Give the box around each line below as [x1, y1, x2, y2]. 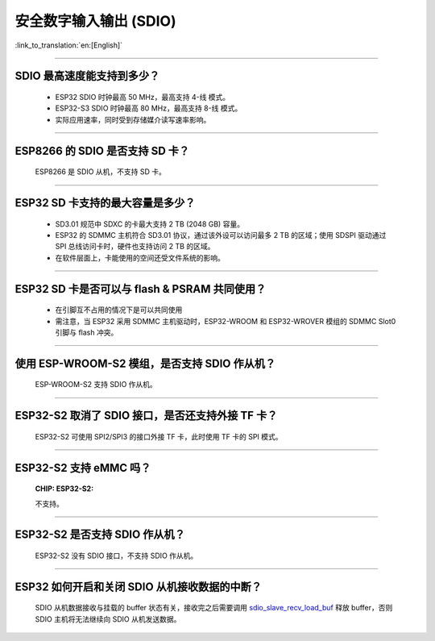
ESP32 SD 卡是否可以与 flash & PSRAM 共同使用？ [14, 282, 267, 296]
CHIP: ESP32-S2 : [35, 484, 94, 493]
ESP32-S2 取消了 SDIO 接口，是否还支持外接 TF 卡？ [14, 409, 278, 422]
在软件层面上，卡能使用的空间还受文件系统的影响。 [55, 252, 225, 262]
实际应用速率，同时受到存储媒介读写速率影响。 [55, 114, 211, 124]
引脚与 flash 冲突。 [55, 327, 118, 337]
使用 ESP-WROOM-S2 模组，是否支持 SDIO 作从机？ [14, 356, 276, 370]
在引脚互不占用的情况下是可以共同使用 [55, 305, 183, 314]
